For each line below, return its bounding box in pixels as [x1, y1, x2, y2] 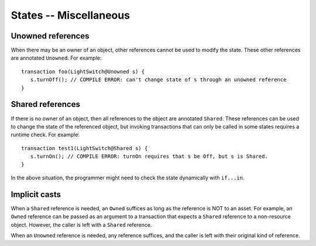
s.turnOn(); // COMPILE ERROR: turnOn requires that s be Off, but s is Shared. [30, 153, 269, 160]
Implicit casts [11, 189, 61, 199]
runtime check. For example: [11, 131, 80, 138]
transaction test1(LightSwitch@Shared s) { [21, 145, 148, 151]
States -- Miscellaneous [11, 9, 130, 22]
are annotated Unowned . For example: [11, 54, 102, 61]
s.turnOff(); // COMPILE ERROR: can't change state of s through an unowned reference [30, 77, 287, 83]
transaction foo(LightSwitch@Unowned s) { [21, 68, 145, 75]
